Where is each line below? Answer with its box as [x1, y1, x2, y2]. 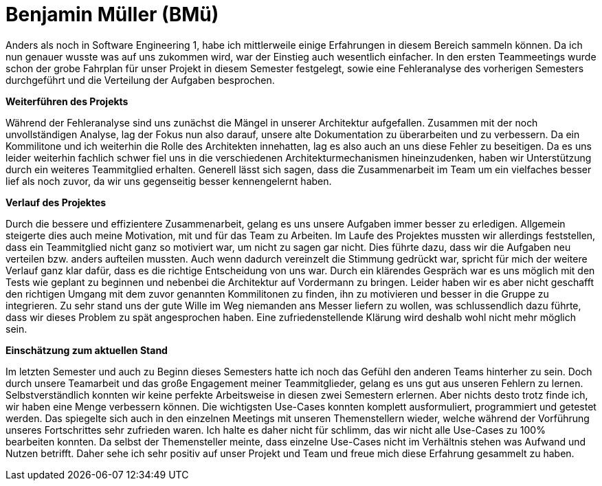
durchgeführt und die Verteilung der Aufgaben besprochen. [5, 74, 275, 86]
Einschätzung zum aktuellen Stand [5, 344, 168, 356]
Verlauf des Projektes [5, 196, 107, 208]
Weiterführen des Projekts [5, 95, 129, 107]
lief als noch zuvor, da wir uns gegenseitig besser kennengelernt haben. [5, 175, 332, 187]
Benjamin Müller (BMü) [5, 3, 219, 26]
